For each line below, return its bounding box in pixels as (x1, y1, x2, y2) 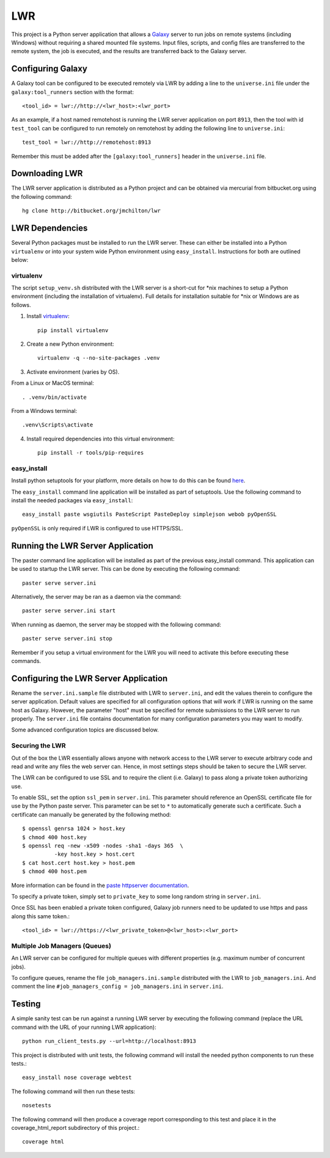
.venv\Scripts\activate (22, 421, 94, 428)
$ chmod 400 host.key (22, 834, 87, 841)
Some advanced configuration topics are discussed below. (11, 726, 159, 733)
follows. (11, 301, 31, 308)
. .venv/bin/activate (22, 393, 87, 401)
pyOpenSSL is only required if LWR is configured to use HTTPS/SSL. (11, 524, 183, 532)
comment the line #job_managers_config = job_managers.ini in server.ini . (11, 982, 224, 990)
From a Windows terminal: (11, 407, 78, 414)
